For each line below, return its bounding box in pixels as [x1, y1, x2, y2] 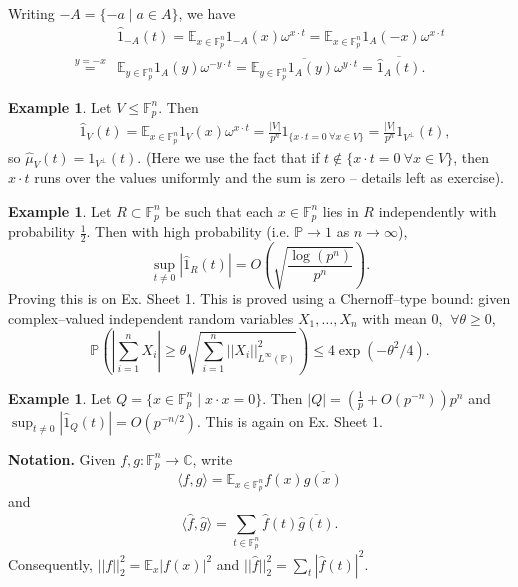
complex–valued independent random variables [8, 307, 294, 328]
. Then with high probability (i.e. [86, 221, 290, 242]
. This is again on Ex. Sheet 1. [197, 410, 383, 431]
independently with [378, 200, 497, 221]
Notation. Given [8, 448, 116, 469]
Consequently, [8, 553, 93, 574]
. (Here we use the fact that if [137, 146, 320, 167]
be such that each [165, 200, 274, 221]
